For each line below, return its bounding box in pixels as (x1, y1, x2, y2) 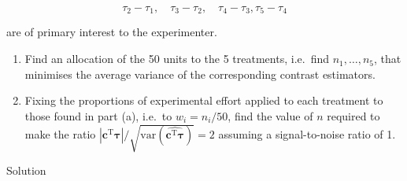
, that (374, 50, 401, 67)
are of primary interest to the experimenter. (6, 24, 217, 40)
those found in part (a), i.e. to (24, 107, 172, 124)
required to (327, 107, 380, 124)
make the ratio (24, 126, 96, 142)
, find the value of (228, 107, 313, 124)
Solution (6, 161, 46, 178)
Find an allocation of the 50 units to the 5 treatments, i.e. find (24, 50, 329, 67)
